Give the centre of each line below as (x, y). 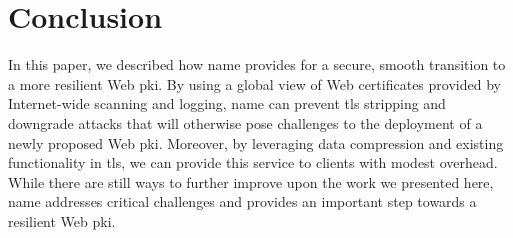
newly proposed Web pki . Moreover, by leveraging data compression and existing (256, 142)
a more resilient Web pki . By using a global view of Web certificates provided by (254, 83)
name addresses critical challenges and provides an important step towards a (242, 201)
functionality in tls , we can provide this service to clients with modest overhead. (253, 162)
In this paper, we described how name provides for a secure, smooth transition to (257, 64)
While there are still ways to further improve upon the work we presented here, (251, 181)
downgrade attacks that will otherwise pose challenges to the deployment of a (245, 122)
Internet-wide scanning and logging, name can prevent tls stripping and (227, 103)
